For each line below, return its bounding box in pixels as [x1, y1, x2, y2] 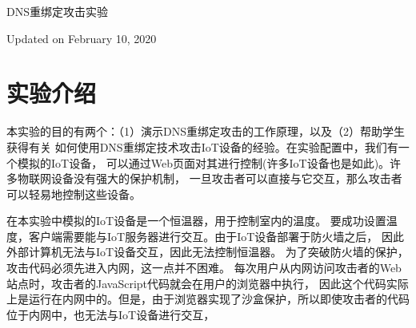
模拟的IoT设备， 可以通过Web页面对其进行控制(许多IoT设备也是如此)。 [17, 154, 390, 171]
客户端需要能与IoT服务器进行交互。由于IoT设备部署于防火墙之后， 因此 [28, 227, 404, 244]
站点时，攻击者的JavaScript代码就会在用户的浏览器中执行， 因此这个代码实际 [6, 275, 409, 291]
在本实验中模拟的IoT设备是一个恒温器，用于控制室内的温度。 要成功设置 [6, 212, 386, 229]
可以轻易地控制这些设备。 [6, 185, 141, 202]
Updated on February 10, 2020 [6, 30, 157, 46]
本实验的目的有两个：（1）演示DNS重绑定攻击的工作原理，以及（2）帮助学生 [6, 123, 405, 140]
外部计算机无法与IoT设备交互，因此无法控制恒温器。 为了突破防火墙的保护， [6, 243, 409, 260]
